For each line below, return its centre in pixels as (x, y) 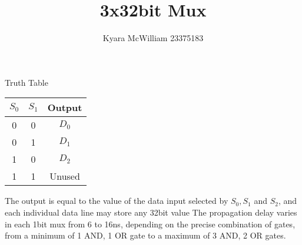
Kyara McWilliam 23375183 (153, 38)
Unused (65, 176)
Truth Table (26, 82)
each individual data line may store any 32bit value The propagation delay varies (151, 212)
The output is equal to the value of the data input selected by (117, 201)
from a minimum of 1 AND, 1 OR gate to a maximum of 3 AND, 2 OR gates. (145, 235)
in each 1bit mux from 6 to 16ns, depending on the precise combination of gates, (150, 224)
